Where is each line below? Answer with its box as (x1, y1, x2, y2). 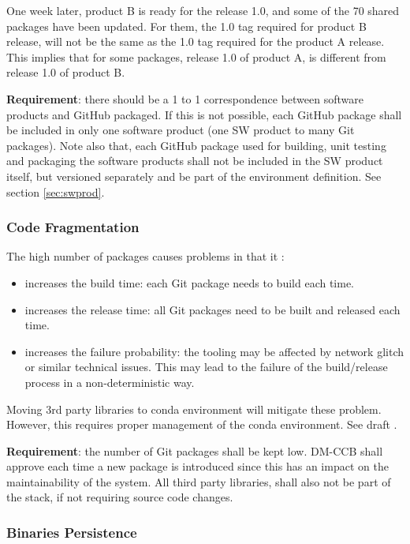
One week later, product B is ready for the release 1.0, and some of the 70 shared (6, 2, 400, 18)
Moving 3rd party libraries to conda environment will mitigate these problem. (6, 400, 382, 417)
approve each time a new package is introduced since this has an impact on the (6, 458, 389, 475)
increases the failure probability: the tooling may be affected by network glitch (24, 343, 404, 359)
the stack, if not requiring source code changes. (6, 489, 233, 505)
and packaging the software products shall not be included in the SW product (6, 152, 383, 169)
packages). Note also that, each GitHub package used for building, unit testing (6, 137, 386, 153)
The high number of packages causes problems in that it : (6, 248, 285, 264)
